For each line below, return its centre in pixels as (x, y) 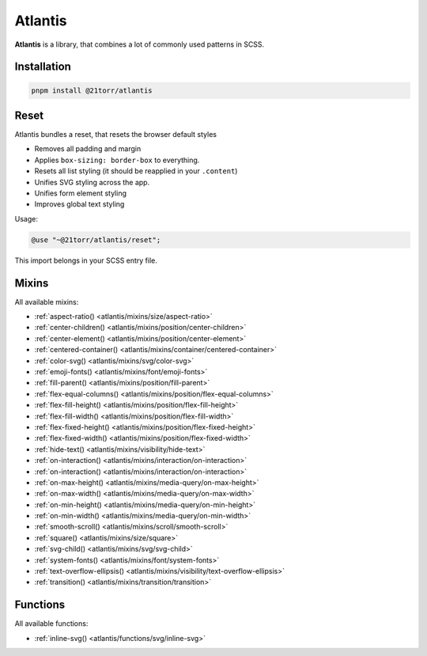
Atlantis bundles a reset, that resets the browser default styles (116, 135)
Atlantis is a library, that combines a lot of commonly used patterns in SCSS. (140, 44)
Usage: (26, 218)
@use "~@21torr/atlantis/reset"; (96, 240)
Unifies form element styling (80, 193)
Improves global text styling (79, 204)
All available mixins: (47, 301)
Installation (43, 67)
